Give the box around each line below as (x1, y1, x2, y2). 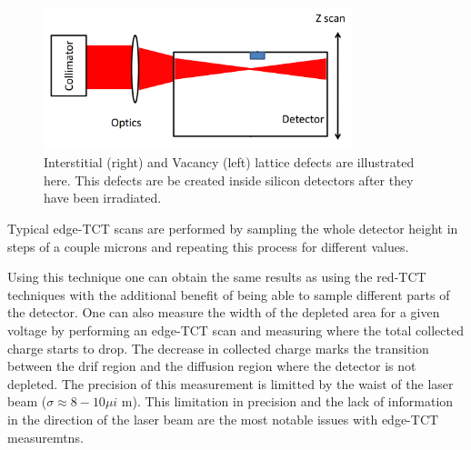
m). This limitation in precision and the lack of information (121, 392, 454, 411)
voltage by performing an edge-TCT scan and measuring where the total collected (7, 321, 464, 340)
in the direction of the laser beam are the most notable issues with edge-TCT (7, 409, 439, 428)
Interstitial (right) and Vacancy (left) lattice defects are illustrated (44, 153, 415, 172)
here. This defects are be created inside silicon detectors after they (44, 170, 414, 189)
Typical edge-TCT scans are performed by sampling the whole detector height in (7, 219, 458, 238)
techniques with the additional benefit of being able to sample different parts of (7, 285, 450, 304)
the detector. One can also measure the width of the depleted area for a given (7, 303, 440, 322)
